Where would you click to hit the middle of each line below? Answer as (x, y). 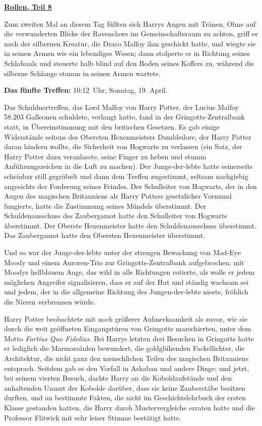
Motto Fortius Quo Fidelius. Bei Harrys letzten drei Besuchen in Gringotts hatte (129, 338)
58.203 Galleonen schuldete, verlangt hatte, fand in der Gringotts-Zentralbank (124, 117)
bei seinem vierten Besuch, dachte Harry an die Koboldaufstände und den (118, 378)
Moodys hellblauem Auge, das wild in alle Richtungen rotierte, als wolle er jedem (129, 272)
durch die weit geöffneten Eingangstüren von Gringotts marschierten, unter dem (128, 328)
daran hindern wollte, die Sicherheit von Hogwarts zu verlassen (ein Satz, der (123, 146)
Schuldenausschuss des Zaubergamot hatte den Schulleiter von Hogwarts (116, 216)
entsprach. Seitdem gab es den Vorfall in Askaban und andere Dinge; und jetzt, (127, 368)
